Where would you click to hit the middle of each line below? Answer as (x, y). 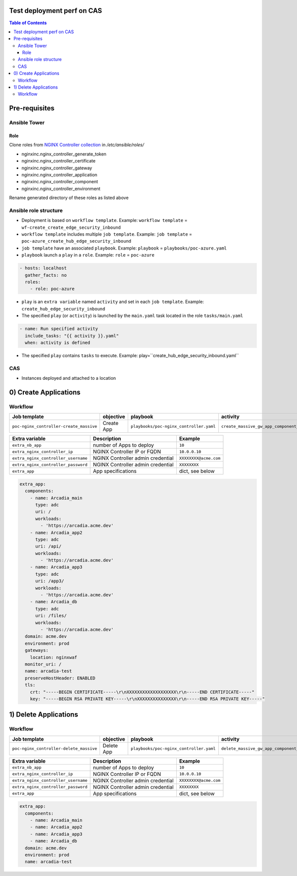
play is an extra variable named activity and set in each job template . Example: (113, 302)
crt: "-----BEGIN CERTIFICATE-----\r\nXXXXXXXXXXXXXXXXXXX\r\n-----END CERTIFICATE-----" (142, 692)
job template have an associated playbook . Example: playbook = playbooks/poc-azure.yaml (124, 248)
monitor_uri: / (43, 664)
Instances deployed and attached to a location (69, 378)
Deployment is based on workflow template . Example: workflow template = (104, 220)
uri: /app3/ (50, 581)
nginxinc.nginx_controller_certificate (59, 161)
